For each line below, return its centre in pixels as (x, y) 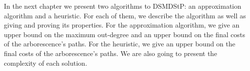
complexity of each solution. (46, 63)
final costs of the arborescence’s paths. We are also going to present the (111, 53)
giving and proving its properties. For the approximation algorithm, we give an (122, 25)
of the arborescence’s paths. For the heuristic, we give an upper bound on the (120, 44)
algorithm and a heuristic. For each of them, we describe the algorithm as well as (125, 15)
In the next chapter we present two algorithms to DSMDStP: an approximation (123, 6)
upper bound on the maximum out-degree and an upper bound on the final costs (125, 34)
